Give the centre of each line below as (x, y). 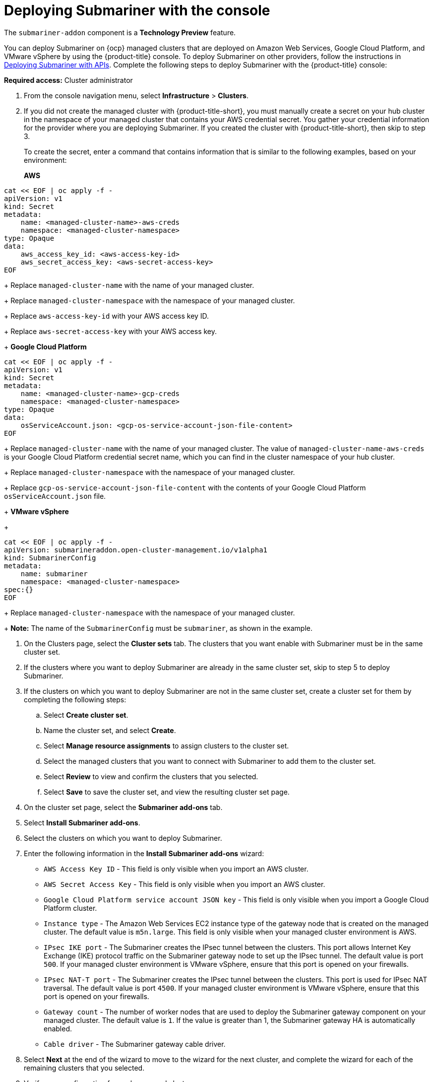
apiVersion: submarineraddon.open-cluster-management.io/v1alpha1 (136, 550)
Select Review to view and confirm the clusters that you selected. (151, 776)
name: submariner (54, 574)
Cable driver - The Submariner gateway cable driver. (135, 1044)
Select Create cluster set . (86, 715)
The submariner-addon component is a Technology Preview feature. (120, 32)
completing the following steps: (75, 699)
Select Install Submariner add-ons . (82, 822)
